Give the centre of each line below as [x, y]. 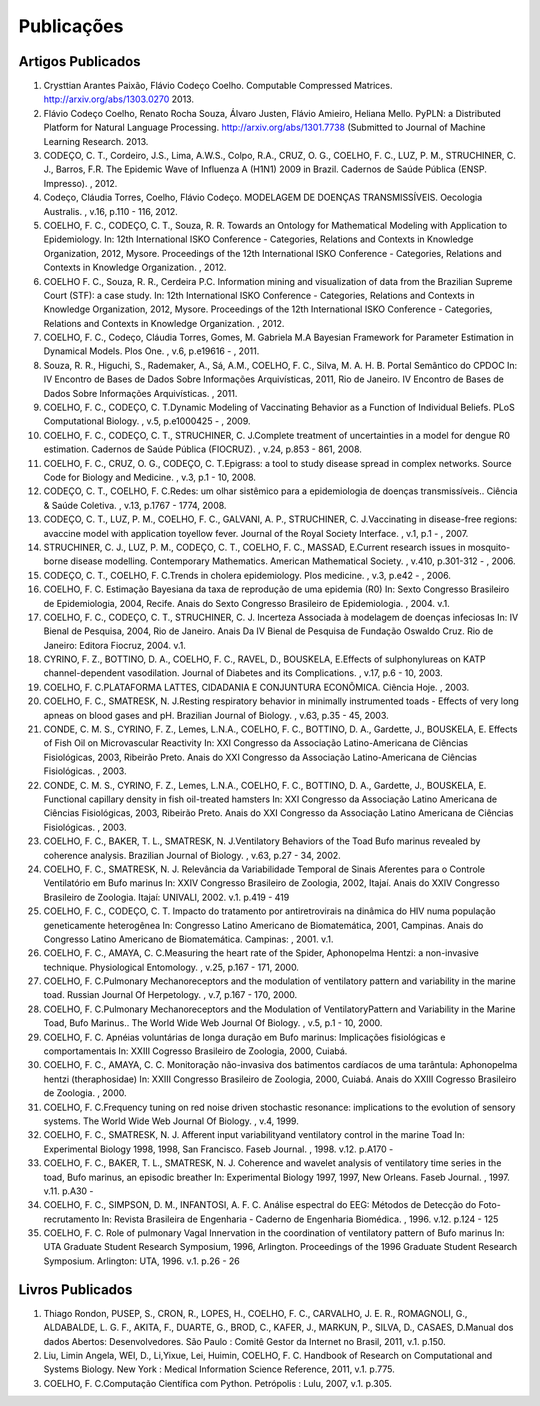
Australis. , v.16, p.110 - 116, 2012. [111, 211]
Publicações [71, 26]
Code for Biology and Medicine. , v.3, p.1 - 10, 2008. [150, 477]
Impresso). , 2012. [80, 183]
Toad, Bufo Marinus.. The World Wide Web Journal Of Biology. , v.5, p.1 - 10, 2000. [213, 1023]
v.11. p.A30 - [68, 1191]
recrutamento [71, 1219]
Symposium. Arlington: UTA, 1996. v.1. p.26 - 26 [141, 1261]
